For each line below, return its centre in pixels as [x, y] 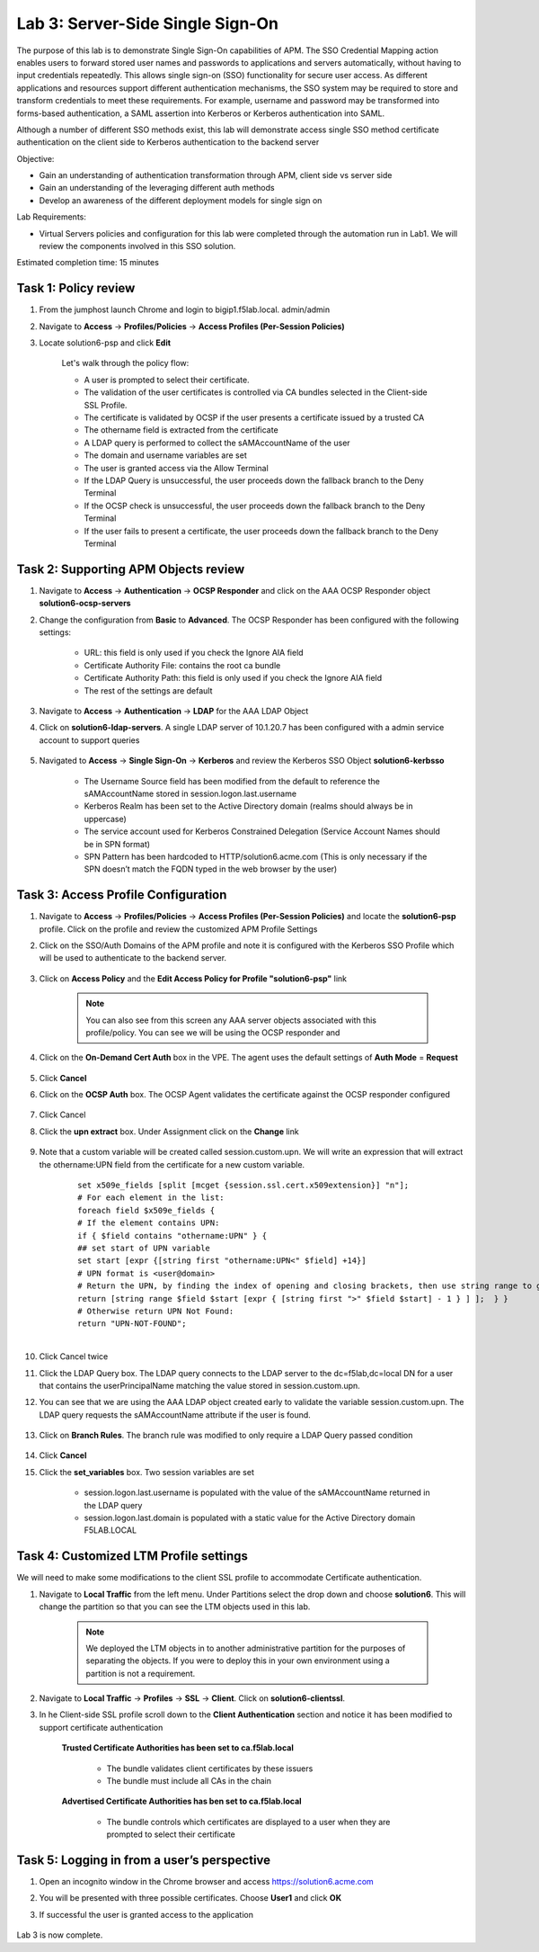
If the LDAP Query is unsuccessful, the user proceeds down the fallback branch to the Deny [254, 480]
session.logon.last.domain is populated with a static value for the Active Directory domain [250, 1518]
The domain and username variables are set [165, 455]
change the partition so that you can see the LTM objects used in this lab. [175, 1607]
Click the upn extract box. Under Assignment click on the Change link [169, 1131]
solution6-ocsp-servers [85, 604]
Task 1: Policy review [76, 288]
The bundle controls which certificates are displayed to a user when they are [248, 1822]
